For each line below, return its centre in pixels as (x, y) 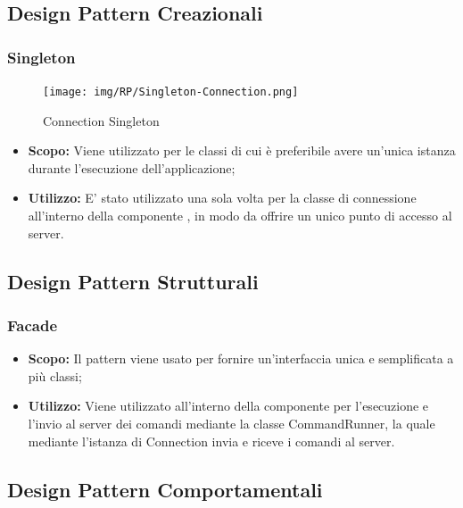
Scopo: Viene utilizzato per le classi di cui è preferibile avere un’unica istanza (242, 150)
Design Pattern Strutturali (133, 281)
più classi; (55, 375)
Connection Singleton (101, 120)
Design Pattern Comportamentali (165, 489)
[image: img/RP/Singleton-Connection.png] (171, 92)
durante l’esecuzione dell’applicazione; (132, 167)
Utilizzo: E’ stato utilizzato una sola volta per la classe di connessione (222, 198)
